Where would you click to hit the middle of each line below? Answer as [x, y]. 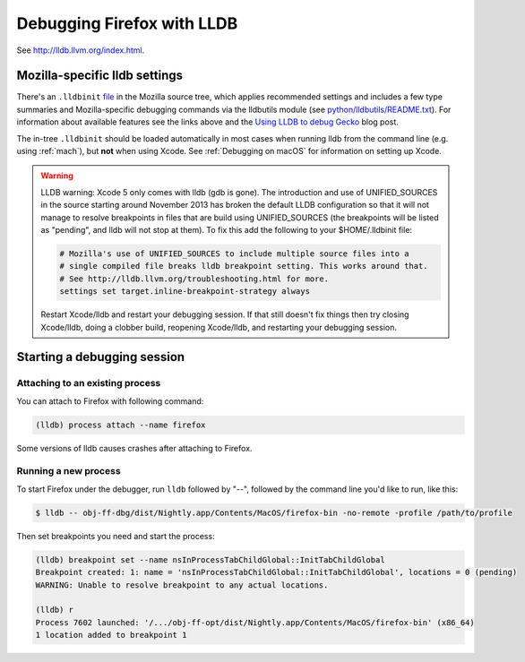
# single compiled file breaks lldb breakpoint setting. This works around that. [244, 266]
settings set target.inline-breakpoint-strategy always [185, 292]
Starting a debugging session [101, 357]
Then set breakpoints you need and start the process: [116, 536]
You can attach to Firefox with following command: [110, 401]
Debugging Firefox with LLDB [127, 23]
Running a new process [69, 471]
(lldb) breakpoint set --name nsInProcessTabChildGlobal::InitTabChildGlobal [210, 559]
